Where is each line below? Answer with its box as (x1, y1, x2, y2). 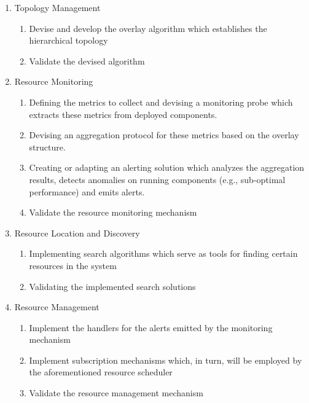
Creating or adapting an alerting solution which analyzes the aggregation (29, 161, 305, 174)
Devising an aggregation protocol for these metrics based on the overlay (29, 128, 299, 141)
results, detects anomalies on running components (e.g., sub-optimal (29, 173, 286, 186)
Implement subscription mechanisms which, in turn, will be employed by (29, 353, 302, 366)
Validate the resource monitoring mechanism (29, 206, 197, 219)
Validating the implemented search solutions (29, 280, 196, 292)
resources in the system (29, 259, 117, 272)
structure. (29, 140, 66, 153)
